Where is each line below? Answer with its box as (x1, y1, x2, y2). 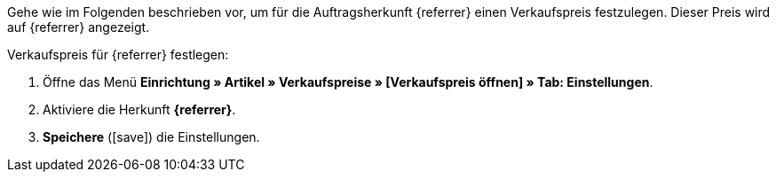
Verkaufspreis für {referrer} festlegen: (7, 47, 229, 62)
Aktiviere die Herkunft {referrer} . (43, 102, 236, 117)
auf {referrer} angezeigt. (7, 19, 150, 35)
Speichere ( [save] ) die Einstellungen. (43, 129, 260, 144)
